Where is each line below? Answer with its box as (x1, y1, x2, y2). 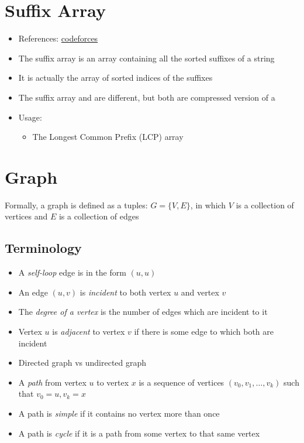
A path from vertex (18, 376, 87, 388)
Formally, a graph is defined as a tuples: (5, 198, 148, 211)
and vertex (181, 286, 219, 298)
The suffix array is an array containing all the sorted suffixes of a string (18, 51, 275, 64)
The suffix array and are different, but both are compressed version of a (18, 91, 275, 103)
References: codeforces (18, 32, 98, 44)
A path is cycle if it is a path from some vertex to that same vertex (18, 427, 260, 439)
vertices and (5, 210, 48, 222)
